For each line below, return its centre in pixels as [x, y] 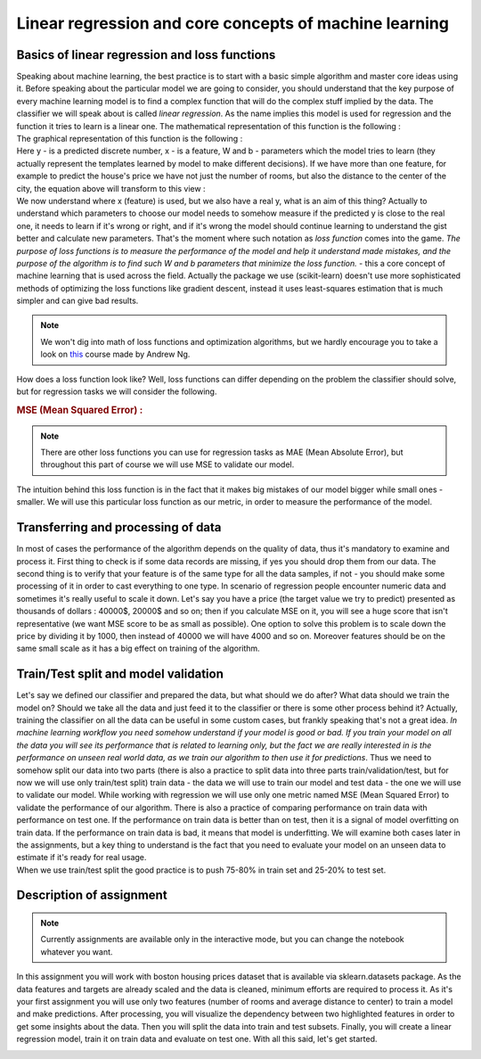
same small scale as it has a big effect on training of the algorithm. [138, 649]
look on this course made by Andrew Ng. [115, 354]
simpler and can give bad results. [77, 301]
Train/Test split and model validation [120, 674]
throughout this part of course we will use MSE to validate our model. [167, 464]
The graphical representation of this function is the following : [130, 139]
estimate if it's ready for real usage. [82, 858]
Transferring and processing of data [119, 527]
